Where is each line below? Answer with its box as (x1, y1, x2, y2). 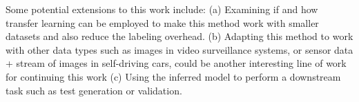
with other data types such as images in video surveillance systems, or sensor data (6, 42, 353, 57)
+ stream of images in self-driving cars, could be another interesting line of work (6, 56, 347, 70)
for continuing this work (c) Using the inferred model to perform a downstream (6, 69, 341, 83)
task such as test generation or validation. (6, 83, 182, 97)
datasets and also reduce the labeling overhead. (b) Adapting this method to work (6, 29, 353, 43)
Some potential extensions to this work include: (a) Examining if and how (6, 2, 318, 16)
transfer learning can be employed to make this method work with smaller (6, 15, 319, 30)
